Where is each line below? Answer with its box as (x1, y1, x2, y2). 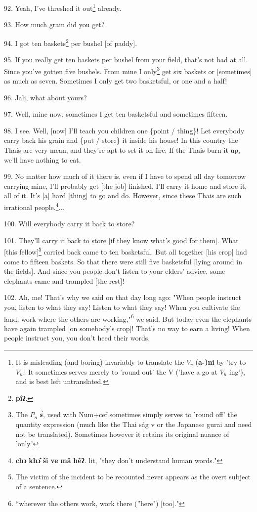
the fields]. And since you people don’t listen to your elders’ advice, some (4, 266, 225, 276)
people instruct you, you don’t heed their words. (4, 333, 150, 343)
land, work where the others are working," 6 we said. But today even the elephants (4, 312, 252, 324)
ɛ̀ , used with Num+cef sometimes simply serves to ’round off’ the (40, 409, 237, 420)
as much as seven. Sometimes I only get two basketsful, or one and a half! (4, 75, 227, 85)
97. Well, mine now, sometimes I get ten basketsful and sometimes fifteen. (4, 109, 228, 119)
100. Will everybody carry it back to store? (4, 218, 135, 229)
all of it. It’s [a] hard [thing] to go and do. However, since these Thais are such (4, 190, 242, 201)
